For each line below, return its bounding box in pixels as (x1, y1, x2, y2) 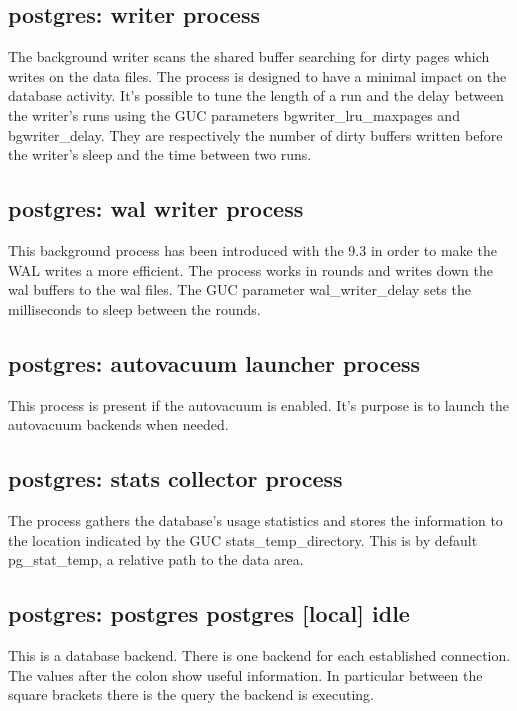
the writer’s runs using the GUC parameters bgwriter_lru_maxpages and (8, 104, 460, 125)
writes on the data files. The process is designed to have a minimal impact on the (8, 65, 507, 86)
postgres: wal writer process (8, 193, 304, 224)
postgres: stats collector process (8, 463, 343, 494)
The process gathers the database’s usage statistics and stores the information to (8, 509, 503, 530)
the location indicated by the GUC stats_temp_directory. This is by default (8, 529, 478, 550)
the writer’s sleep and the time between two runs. (8, 144, 312, 165)
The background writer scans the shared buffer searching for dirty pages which (8, 46, 490, 67)
